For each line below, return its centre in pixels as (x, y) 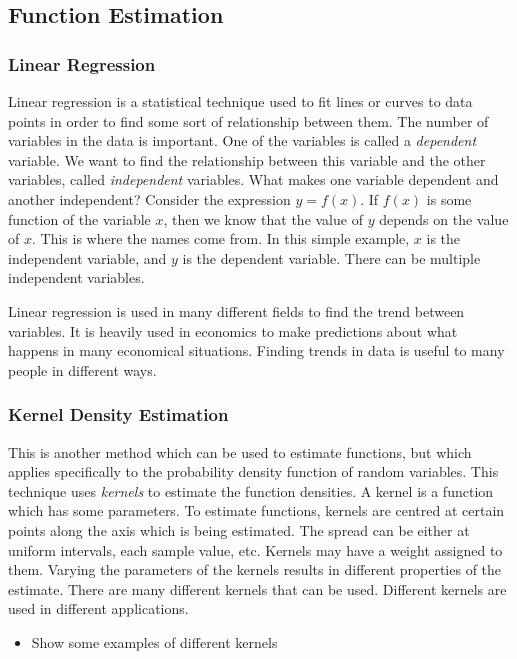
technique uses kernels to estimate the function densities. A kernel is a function (251, 490)
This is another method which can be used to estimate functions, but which (240, 451)
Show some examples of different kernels (154, 641)
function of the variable (79, 218)
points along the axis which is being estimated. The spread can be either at (239, 529)
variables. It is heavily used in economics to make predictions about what (233, 330)
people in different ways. (82, 369)
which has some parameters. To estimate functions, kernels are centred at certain (256, 510)
